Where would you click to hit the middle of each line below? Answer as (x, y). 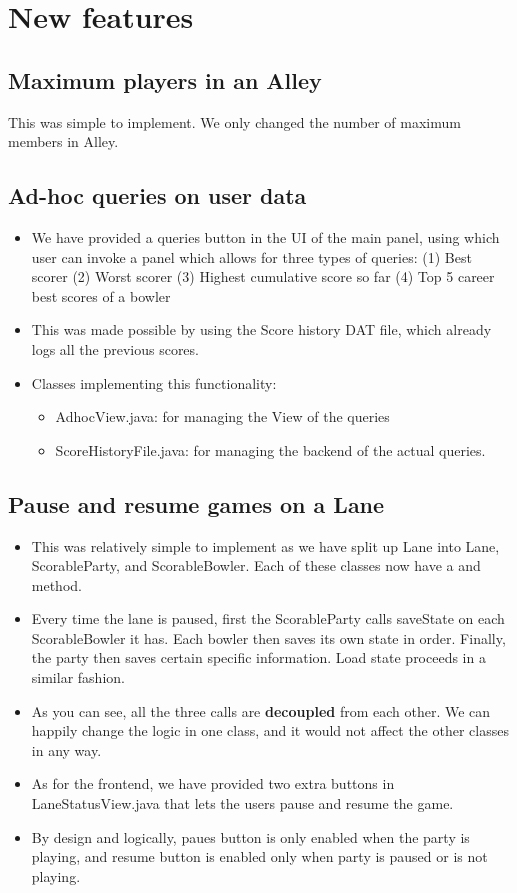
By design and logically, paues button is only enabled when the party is (250, 836)
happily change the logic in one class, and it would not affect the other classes (270, 730)
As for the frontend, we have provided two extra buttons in (213, 783)
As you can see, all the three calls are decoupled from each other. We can (261, 710)
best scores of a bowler (101, 295)
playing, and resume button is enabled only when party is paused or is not (259, 856)
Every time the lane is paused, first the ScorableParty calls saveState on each (268, 618)
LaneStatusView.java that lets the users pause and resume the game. (242, 803)
